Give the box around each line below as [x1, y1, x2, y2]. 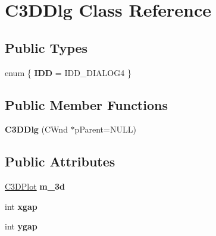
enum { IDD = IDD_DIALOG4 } [5, 66, 132, 78]
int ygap [5, 220, 37, 232]
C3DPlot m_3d [5, 180, 65, 193]
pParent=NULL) [74, 123, 136, 136]
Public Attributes [5, 152, 115, 171]
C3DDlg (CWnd [5, 123, 68, 136]
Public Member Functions [5, 95, 168, 114]
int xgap [5, 200, 37, 212]
